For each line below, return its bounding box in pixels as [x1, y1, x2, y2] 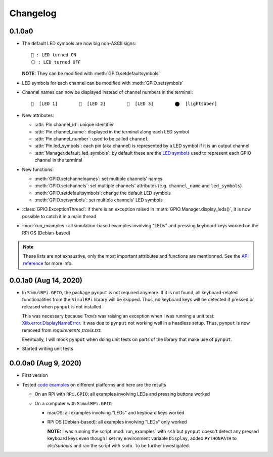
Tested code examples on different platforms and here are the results [22, 381, 166, 388]
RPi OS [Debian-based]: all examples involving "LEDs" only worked [47, 419, 187, 425]
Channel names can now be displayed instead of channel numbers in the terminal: [22, 89, 193, 95]
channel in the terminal [34, 157, 83, 163]
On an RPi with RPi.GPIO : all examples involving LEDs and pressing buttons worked [34, 391, 210, 397]
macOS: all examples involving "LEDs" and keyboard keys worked [47, 409, 185, 415]
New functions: [22, 166, 54, 172]
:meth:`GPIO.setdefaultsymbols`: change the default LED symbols [34, 190, 171, 196]
